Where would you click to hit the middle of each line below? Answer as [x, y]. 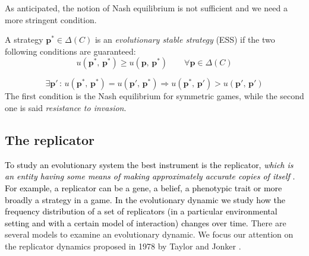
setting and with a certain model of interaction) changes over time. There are [146, 222]
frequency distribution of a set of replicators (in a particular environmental [141, 211]
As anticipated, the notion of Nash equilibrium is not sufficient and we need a [146, 8]
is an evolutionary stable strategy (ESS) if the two [185, 39]
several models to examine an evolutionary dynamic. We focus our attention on [149, 234]
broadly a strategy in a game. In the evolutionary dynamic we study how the [145, 199]
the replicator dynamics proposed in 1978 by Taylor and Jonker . [123, 246]
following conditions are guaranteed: [70, 51]
